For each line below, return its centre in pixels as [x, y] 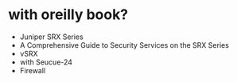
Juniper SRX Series [51, 37]
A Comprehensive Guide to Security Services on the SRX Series [124, 45]
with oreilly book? [68, 15]
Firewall [33, 70]
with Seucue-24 [46, 62]
